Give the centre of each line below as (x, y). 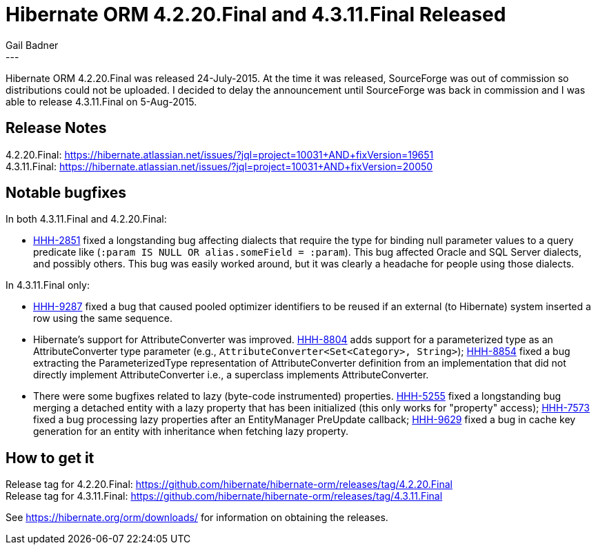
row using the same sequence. (103, 318)
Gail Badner (32, 45)
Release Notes (56, 128)
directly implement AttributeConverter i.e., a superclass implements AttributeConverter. (231, 375)
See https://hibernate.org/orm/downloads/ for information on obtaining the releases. (197, 518)
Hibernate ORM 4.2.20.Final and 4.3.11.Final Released (256, 14)
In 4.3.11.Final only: (48, 285)
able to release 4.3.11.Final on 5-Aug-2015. (101, 101)
